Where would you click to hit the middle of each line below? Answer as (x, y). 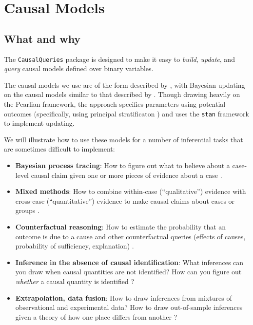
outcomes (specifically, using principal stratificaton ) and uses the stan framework (126, 113)
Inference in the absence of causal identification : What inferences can (129, 262)
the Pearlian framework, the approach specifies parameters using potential (115, 104)
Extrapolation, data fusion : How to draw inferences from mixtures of (124, 297)
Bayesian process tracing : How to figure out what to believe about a (123, 165)
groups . (27, 210)
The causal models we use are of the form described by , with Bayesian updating (125, 85)
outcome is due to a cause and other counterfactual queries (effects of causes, (130, 236)
